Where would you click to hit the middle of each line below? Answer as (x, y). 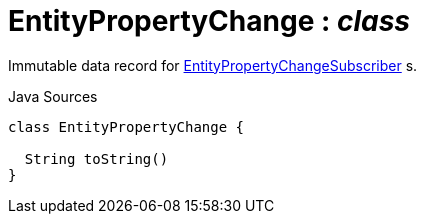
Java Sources (53, 96)
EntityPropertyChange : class (209, 21)
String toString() (96, 158)
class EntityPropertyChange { (126, 126)
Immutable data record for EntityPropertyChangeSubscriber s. (213, 65)
